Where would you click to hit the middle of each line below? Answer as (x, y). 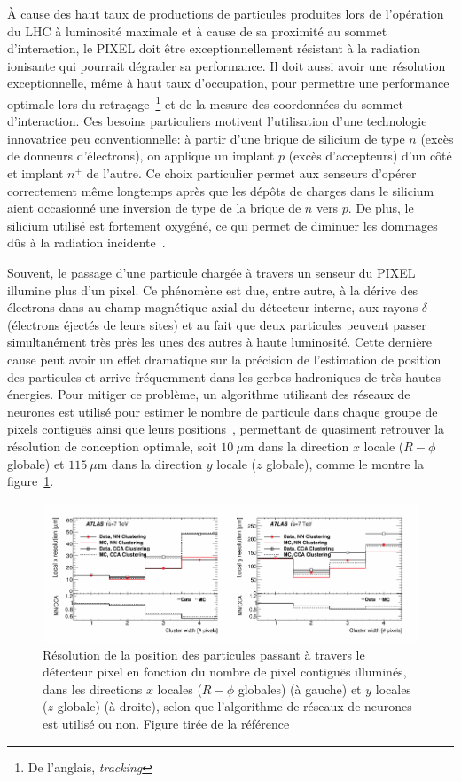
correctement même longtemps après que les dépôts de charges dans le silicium (221, 190)
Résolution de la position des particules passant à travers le (204, 654)
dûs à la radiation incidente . (86, 242)
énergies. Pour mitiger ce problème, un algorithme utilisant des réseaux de (209, 394)
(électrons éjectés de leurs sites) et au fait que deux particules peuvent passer (217, 324)
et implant (35, 173)
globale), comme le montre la (345, 463)
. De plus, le (381, 208)
